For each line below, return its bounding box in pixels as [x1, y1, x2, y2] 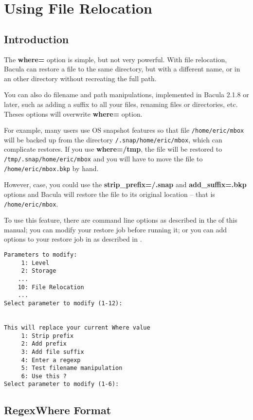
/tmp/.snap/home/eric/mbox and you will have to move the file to [4, 154, 203, 164]
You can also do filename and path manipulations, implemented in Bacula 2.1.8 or [4, 89, 249, 100]
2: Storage [21, 267, 56, 275]
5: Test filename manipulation [21, 365, 123, 372]
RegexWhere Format [4, 402, 111, 417]
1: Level [21, 259, 50, 266]
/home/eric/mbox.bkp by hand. [4, 163, 99, 173]
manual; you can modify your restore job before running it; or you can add [4, 224, 227, 234]
